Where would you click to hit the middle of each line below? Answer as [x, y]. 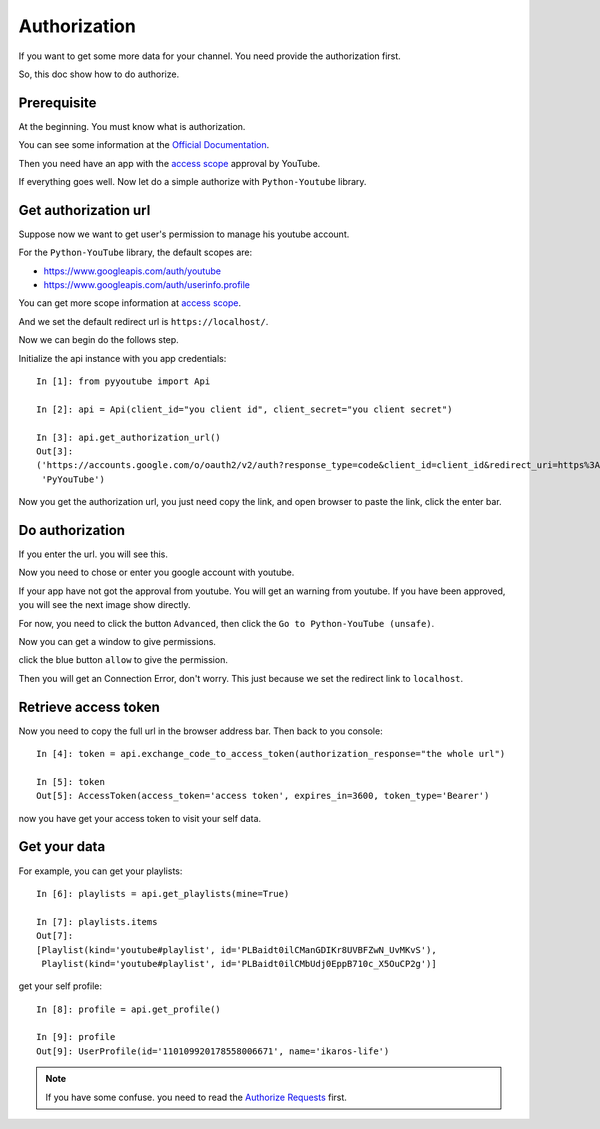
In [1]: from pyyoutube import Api [123, 381]
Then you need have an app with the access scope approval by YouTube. [169, 163]
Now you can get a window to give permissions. [117, 642]
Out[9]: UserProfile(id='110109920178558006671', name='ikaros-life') [213, 1051]
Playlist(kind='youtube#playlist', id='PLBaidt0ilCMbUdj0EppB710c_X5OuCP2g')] [239, 963]
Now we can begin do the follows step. [98, 340]
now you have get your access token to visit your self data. [140, 818]
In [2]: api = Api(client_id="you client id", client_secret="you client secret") [244, 409]
